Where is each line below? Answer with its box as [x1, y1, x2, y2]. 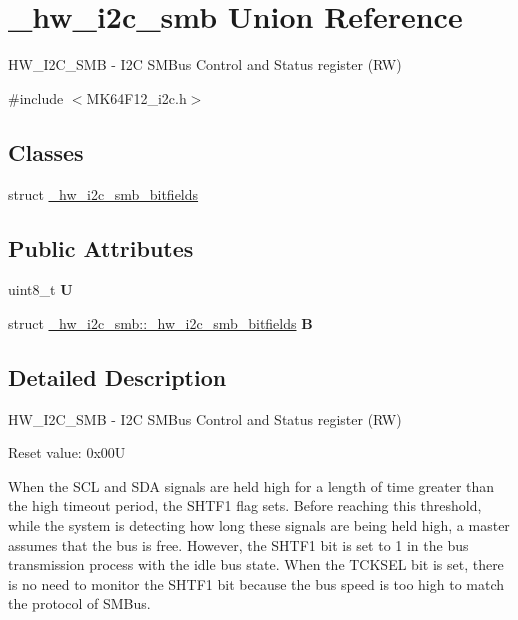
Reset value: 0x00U [8, 442, 126, 463]
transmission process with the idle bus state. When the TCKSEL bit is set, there [8, 554, 504, 575]
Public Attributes [8, 232, 194, 263]
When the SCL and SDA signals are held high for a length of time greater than [8, 475, 495, 496]
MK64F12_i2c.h [86, 87, 187, 108]
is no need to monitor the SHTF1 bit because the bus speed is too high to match [8, 573, 505, 594]
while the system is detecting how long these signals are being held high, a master [8, 515, 510, 536]
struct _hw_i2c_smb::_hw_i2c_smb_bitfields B [8, 312, 313, 333]
